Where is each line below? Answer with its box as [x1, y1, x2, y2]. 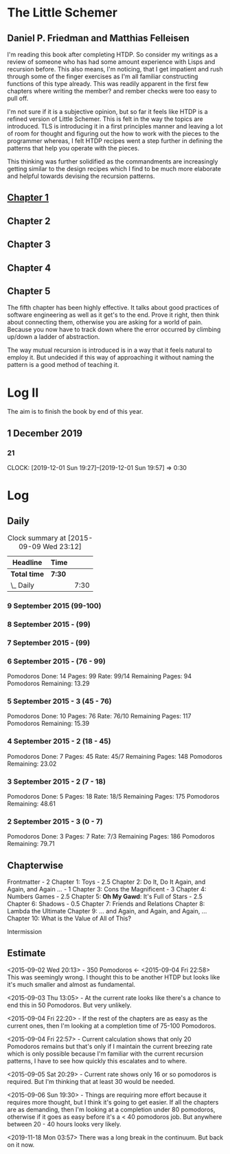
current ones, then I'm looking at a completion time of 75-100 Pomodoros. [7, 1021, 216, 1030]
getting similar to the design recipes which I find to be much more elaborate [7, 165, 222, 173]
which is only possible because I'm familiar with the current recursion [7, 1050, 204, 1058]
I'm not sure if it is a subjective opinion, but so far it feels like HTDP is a [7, 108, 208, 115]
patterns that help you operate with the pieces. [7, 144, 139, 152]
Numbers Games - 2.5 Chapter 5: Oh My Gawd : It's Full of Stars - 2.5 [7, 892, 203, 901]
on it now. [7, 1140, 35, 1149]
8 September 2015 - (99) [7, 619, 91, 629]
